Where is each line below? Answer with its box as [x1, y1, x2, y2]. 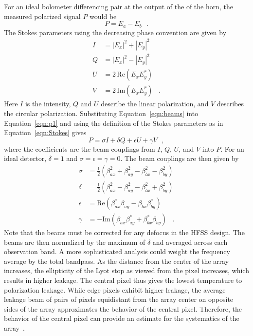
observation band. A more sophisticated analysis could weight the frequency [4, 246, 230, 257]
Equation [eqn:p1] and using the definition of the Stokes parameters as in [4, 118, 223, 128]
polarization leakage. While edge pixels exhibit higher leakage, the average [4, 284, 226, 295]
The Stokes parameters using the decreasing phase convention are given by [4, 27, 227, 37]
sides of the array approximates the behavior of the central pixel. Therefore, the [4, 303, 242, 314]
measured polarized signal [4, 11, 81, 21]
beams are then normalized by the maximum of [4, 237, 145, 247]
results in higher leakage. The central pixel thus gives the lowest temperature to [4, 275, 242, 285]
